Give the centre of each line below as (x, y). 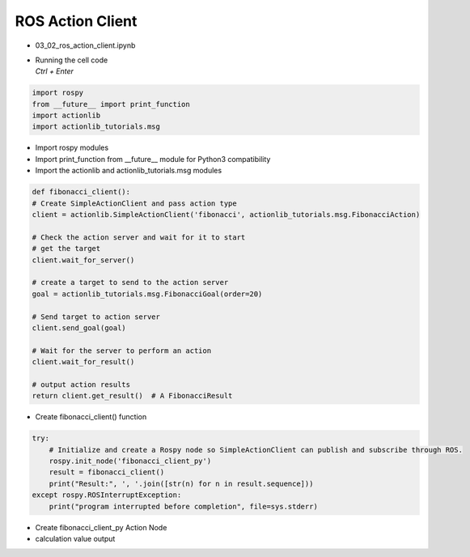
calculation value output (75, 538)
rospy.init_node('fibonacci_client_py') (130, 461)
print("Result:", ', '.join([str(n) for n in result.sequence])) (181, 483)
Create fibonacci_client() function (91, 417)
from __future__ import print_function (111, 104)
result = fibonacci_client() (107, 472)
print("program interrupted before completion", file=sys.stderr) (184, 506)
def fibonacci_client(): (81, 192)
